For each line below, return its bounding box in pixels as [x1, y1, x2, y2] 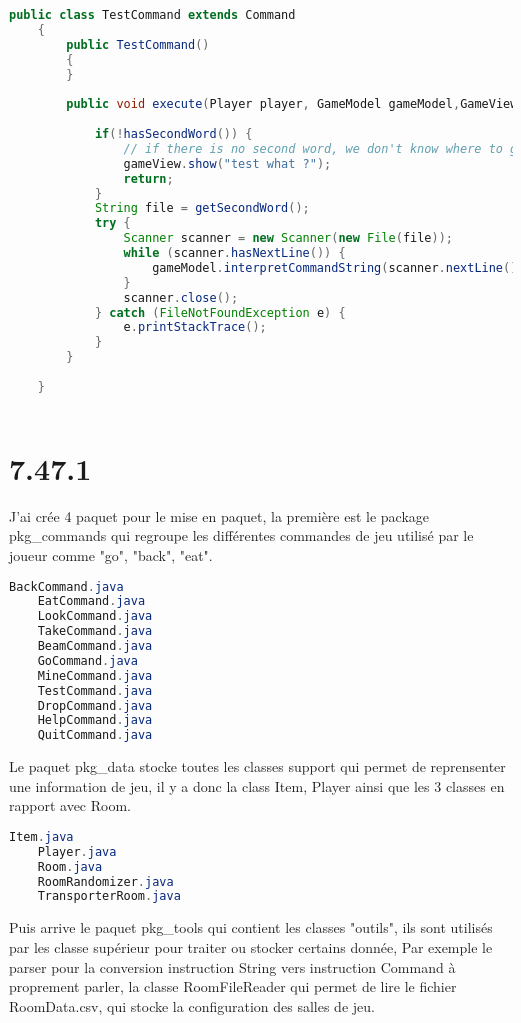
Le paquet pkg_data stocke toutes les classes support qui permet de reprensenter [9, 756, 506, 777]
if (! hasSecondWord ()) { [94, 127, 253, 141]
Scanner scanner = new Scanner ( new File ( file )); [123, 231, 453, 246]
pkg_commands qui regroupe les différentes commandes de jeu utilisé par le [9, 525, 474, 546]
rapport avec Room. [9, 795, 131, 816]
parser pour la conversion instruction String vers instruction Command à [9, 956, 456, 977]
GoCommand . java [37, 653, 138, 668]
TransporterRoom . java [37, 889, 181, 904]
